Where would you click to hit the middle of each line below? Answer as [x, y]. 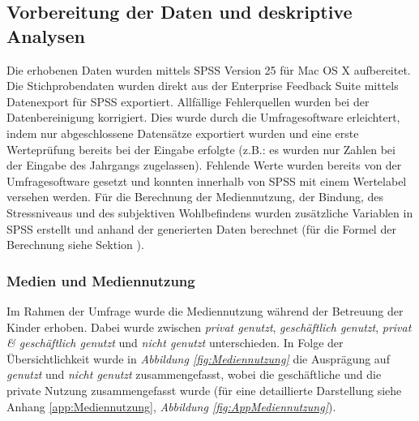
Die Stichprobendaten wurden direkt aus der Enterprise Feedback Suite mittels [203, 86]
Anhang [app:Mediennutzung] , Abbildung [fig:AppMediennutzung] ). [171, 406]
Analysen [46, 35]
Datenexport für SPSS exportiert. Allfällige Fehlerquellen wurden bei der [188, 101]
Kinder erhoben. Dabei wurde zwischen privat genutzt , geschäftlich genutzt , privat [209, 326]
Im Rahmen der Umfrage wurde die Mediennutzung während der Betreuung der [205, 310]
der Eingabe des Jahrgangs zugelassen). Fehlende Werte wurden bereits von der [204, 165]
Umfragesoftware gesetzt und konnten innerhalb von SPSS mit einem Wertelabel [207, 180]
